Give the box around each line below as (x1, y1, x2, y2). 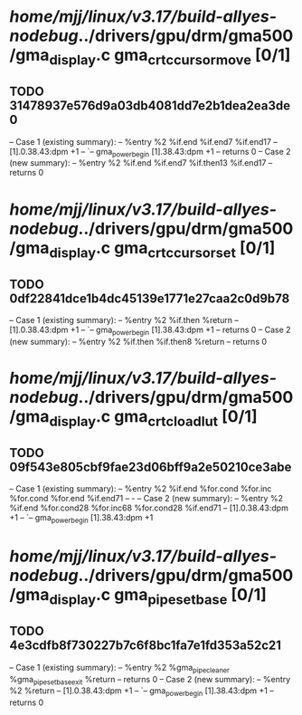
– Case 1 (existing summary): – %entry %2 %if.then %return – (9, 314, 240, 325)
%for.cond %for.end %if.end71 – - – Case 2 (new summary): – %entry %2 (9, 493, 283, 504)
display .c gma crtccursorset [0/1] (49, 237, 276, 262)
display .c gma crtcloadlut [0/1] (49, 405, 258, 430)
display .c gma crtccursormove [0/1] (49, 45, 291, 69)
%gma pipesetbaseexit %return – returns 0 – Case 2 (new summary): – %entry (9, 673, 291, 687)
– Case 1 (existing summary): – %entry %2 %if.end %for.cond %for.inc (9, 483, 272, 494)
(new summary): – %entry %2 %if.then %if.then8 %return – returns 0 (9, 336, 268, 347)
